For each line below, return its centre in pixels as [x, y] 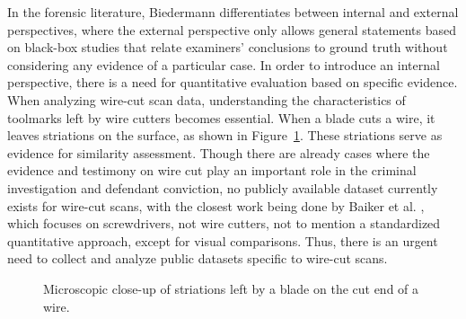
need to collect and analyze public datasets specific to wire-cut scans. [198, 258]
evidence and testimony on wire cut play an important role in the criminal [212, 170]
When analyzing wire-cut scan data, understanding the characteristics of [207, 99]
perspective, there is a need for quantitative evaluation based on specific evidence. [233, 82]
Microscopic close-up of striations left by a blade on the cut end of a [231, 288]
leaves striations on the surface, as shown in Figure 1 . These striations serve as [225, 135]
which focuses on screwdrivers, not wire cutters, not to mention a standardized [224, 223]
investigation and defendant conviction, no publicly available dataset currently [223, 187]
